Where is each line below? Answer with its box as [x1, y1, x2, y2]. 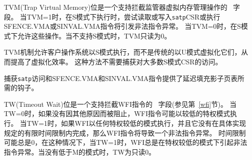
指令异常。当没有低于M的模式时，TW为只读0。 [4, 146, 156, 157]
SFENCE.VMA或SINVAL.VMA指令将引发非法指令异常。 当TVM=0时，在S [4, 21, 241, 31]
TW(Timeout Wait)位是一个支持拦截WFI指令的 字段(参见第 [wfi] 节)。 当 [4, 99, 237, 109]
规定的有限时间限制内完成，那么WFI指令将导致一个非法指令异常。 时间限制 [4, 127, 246, 138]
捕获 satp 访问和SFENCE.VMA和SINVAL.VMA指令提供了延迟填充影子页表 [4, 73, 238, 83]
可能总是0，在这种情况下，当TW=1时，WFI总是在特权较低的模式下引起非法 [4, 137, 247, 147]
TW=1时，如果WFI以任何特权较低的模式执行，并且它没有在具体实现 [26, 118, 246, 128]
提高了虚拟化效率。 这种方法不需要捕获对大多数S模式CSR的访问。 [10, 57, 222, 67]
